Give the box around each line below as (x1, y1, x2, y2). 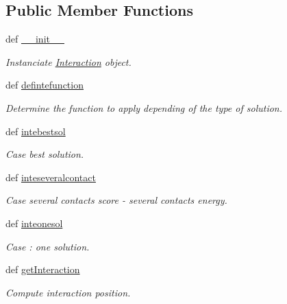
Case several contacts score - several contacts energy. (5, 193, 227, 207)
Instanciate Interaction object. (5, 54, 132, 69)
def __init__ (5, 32, 64, 46)
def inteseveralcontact (5, 169, 96, 184)
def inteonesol (5, 215, 63, 230)
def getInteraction (5, 262, 80, 277)
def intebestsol (5, 124, 66, 138)
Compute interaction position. (5, 285, 131, 299)
